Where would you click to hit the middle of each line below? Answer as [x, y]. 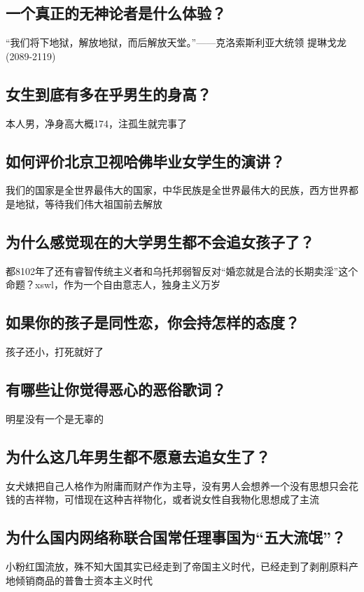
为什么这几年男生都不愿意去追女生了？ [138, 456]
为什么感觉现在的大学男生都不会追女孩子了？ [160, 241]
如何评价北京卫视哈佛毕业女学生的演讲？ [145, 161]
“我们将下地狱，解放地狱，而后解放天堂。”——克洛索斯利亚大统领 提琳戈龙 [176, 42]
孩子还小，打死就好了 [55, 352]
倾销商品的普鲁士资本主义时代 [84, 580]
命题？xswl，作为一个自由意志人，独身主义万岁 [113, 284]
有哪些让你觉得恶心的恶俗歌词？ [116, 389]
